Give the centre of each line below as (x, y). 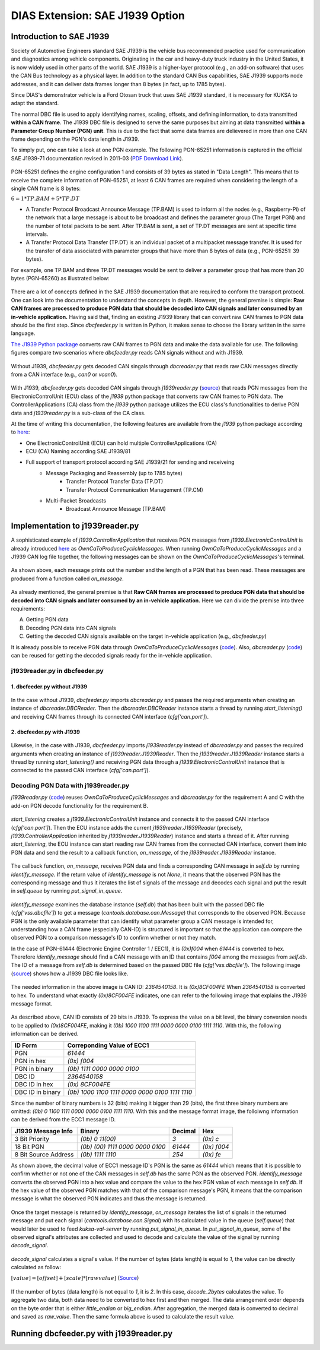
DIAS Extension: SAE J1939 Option (98, 15)
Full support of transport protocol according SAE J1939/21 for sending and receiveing (130, 462)
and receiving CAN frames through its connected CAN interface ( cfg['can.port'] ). (110, 716)
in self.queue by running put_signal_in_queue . (67, 891)
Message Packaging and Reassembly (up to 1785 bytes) (114, 473)
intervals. (37, 234)
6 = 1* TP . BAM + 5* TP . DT (45, 199)
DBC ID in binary (38, 1092)
